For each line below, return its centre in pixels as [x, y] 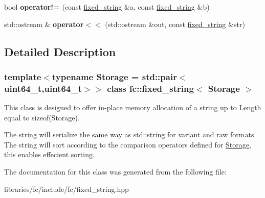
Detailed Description [60, 51]
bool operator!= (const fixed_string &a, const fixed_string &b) [107, 7]
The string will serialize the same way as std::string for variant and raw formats [129, 134]
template [23, 76]
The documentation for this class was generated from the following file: [115, 172]
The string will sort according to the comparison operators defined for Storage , [128, 144]
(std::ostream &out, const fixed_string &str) [175, 24]
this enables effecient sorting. [49, 154]
